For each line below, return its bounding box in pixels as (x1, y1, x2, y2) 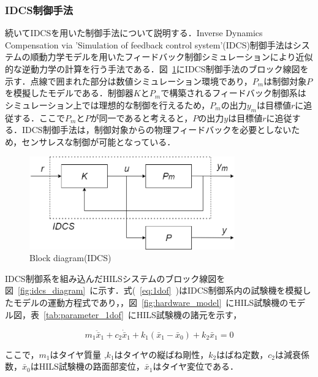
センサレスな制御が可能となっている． (21, 135, 176, 148)
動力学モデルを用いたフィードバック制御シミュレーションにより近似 (39, 50, 313, 63)
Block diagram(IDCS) (29, 251, 112, 264)
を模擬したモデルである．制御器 (5, 86, 134, 99)
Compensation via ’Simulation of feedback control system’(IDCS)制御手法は (5, 38, 293, 51)
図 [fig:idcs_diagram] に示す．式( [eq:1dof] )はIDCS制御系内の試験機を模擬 (5, 284, 303, 297)
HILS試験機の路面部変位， (39, 360, 145, 373)
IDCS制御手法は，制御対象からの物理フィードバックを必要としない (21, 123, 292, 136)
